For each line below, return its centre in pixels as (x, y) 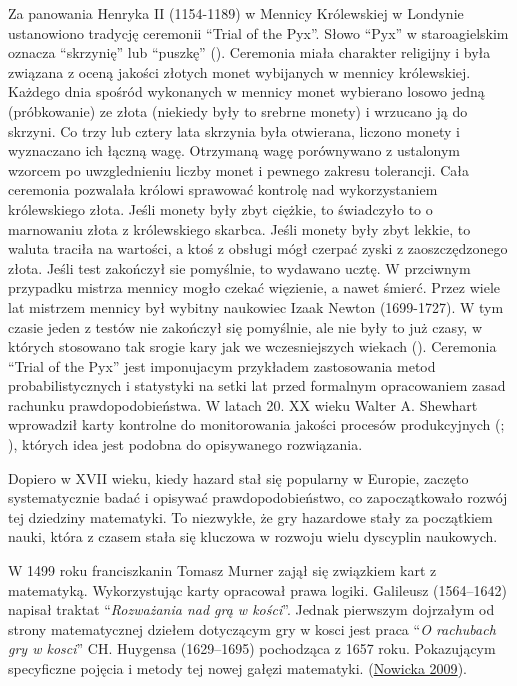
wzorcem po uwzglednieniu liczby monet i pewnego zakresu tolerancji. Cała (239, 169)
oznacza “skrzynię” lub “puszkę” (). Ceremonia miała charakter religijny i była (249, 52)
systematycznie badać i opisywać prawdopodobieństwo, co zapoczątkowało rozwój (258, 497)
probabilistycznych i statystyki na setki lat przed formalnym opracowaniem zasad (257, 385)
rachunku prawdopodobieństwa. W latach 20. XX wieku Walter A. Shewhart (243, 404)
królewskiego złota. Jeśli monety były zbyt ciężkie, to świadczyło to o (220, 208)
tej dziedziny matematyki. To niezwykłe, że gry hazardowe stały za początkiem (250, 516)
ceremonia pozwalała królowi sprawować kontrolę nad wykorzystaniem (223, 189)
